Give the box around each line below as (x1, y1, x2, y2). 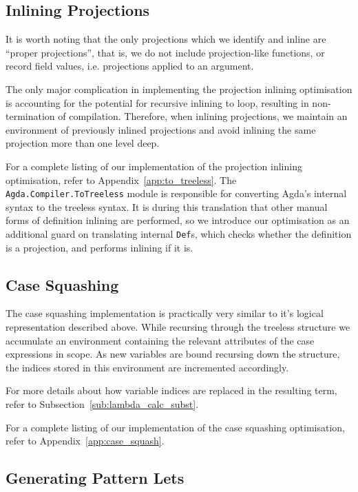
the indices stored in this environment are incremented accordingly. (6, 360, 289, 374)
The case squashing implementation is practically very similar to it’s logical (6, 306, 324, 320)
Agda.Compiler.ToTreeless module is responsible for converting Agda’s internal (6, 186, 347, 201)
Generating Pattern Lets (6, 467, 185, 489)
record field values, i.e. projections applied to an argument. (6, 59, 254, 73)
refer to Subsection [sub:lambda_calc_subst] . (6, 397, 199, 411)
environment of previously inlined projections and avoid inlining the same (6, 122, 316, 136)
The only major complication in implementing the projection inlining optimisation (6, 81, 352, 96)
